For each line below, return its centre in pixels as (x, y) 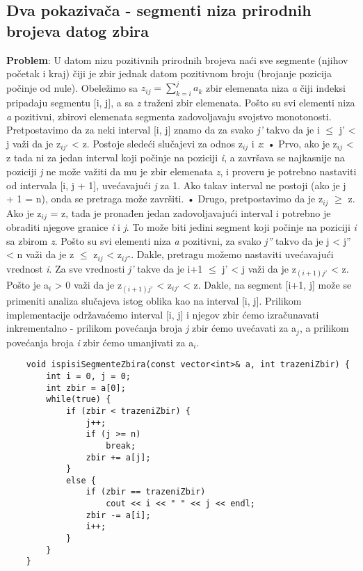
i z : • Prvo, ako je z (294, 143)
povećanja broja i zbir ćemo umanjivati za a (100, 342)
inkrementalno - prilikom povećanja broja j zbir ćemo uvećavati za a (152, 328)
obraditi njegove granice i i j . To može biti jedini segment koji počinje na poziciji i (181, 227)
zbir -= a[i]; (118, 515)
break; (121, 445)
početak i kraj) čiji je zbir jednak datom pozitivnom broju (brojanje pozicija (169, 73)
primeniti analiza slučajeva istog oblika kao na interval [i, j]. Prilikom (154, 301)
